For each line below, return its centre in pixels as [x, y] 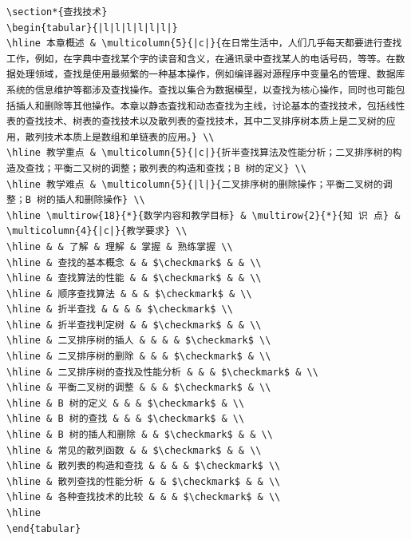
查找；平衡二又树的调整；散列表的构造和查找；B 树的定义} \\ [166, 168]
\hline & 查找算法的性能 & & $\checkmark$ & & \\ [134, 278]
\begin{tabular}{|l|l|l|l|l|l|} [92, 28]
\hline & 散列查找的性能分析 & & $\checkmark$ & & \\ [144, 481]
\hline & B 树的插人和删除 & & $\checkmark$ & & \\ [140, 435]
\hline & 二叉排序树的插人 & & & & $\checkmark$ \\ [139, 341]
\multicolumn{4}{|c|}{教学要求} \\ [97, 231]
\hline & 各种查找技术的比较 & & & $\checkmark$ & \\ [144, 497]
